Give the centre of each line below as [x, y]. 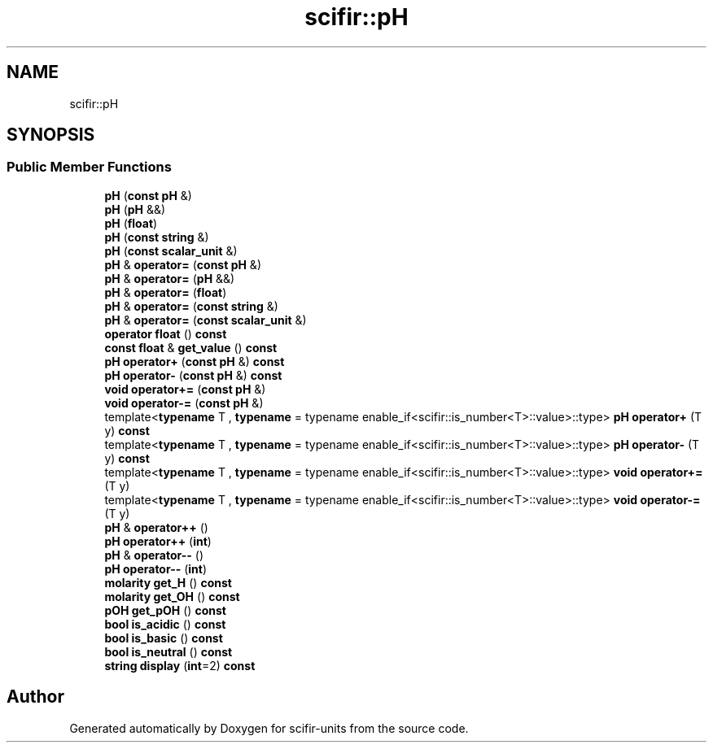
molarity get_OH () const [172, 596]
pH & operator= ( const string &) [191, 306]
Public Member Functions [89, 167]
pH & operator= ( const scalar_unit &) [206, 320]
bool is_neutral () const [168, 651]
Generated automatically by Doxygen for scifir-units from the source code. [269, 728]
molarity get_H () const [168, 582]
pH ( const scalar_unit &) [171, 250]
